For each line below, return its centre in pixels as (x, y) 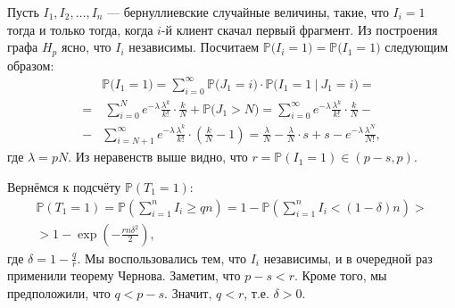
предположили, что (59, 293)
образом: (31, 65)
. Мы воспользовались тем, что (161, 258)
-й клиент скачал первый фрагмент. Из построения (299, 29)
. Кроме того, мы (340, 275)
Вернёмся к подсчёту (64, 186)
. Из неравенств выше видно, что (158, 157)
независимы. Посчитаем (194, 47)
